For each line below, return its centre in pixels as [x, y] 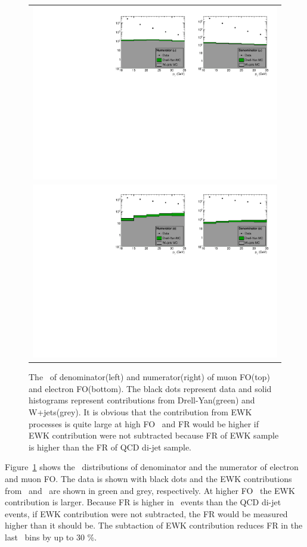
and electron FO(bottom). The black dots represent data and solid [150, 388]
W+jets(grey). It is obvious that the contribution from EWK [140, 411]
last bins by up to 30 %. [51, 537]
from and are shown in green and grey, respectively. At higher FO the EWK [150, 490]
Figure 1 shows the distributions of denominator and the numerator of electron [152, 467]
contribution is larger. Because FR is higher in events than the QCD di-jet [143, 502]
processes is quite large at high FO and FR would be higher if [144, 423]
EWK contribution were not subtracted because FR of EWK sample [154, 435]
